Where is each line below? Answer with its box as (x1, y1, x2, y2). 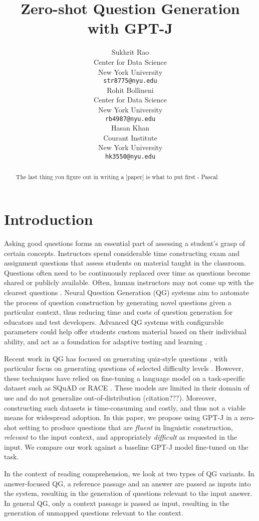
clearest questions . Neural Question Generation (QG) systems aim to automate (4, 287, 249, 297)
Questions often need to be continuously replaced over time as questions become (4, 267, 250, 278)
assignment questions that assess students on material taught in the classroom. (4, 257, 246, 268)
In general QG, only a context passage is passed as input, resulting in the (4, 497, 229, 508)
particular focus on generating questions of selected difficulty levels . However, (4, 363, 243, 373)
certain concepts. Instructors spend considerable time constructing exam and (4, 247, 240, 258)
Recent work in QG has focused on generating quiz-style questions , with (4, 353, 228, 363)
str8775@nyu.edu (103, 77, 157, 85)
